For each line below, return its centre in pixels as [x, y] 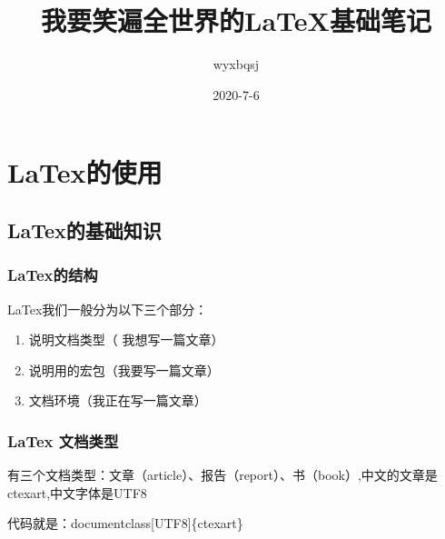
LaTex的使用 [85, 172]
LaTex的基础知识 [84, 230]
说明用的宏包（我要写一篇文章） [124, 369]
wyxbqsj [236, 64]
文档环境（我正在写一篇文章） [118, 400]
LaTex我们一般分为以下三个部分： [108, 309]
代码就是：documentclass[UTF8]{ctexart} [125, 523]
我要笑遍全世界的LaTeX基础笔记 [236, 20]
